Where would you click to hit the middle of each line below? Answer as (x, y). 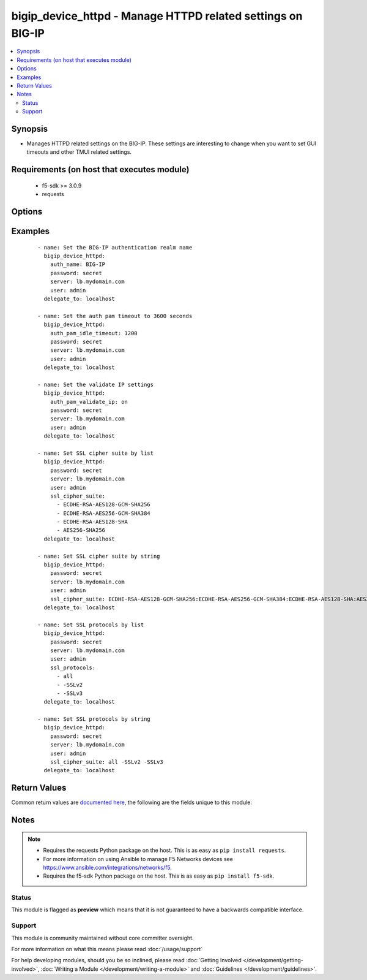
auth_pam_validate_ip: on (89, 402)
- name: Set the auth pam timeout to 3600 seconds (115, 316)
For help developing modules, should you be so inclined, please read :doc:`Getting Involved (126, 960)
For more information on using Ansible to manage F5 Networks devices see (138, 859)
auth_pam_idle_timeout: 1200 (94, 333)
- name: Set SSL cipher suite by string (99, 556)
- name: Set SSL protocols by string (94, 719)
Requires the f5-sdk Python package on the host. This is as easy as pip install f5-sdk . (159, 876)
